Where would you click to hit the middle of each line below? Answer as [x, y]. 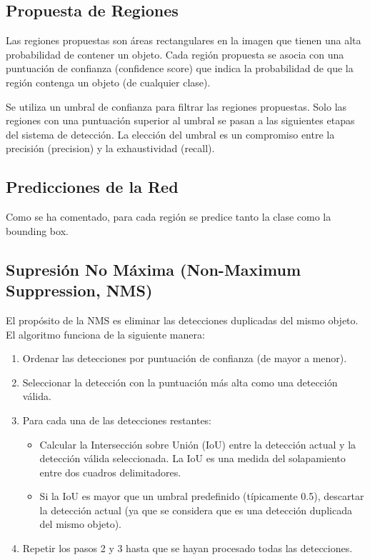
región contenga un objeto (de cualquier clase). [108, 82]
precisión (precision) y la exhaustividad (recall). [110, 148]
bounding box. [37, 230]
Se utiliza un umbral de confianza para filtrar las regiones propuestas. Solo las [176, 106]
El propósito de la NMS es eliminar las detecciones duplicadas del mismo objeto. [182, 320]
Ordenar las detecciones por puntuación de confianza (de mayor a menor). [185, 358]
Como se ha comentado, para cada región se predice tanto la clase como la [169, 217]
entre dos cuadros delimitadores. [110, 472]
